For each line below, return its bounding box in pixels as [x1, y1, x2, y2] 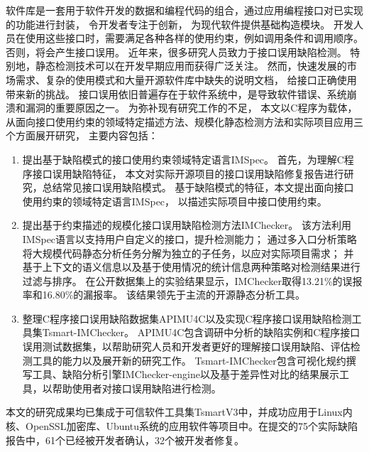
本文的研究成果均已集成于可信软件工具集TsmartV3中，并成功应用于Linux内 [6, 404, 353, 419]
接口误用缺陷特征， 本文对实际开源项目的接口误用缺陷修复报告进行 [32, 166, 344, 181]
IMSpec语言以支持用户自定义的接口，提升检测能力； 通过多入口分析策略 [22, 231, 357, 246]
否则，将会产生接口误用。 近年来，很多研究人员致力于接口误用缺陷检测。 [6, 44, 347, 59]
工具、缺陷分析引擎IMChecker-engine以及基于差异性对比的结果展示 [32, 367, 339, 382]
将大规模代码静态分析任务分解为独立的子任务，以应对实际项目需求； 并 [22, 245, 354, 260]
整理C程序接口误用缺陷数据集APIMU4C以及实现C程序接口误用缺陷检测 [22, 311, 352, 325]
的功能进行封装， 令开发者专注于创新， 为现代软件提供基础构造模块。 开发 [6, 16, 353, 31]
